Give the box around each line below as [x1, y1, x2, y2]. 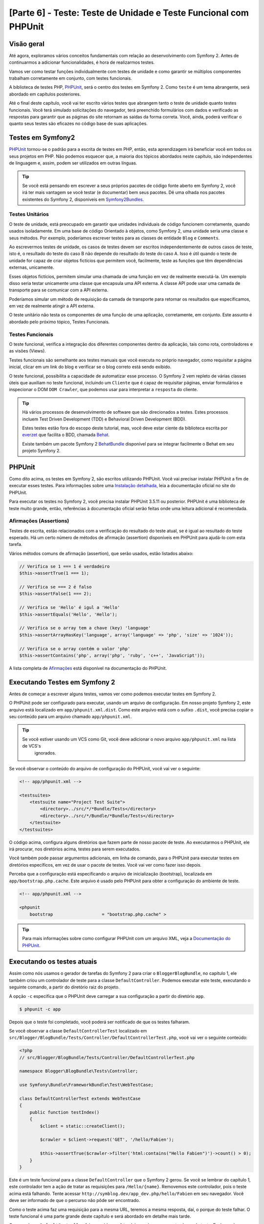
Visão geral [9, 40, 45, 48]
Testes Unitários [9, 211, 49, 218]
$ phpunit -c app [19, 1006, 61, 1012]
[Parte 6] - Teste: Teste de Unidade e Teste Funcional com [9, 7, 249, 18]
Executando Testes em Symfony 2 [9, 678, 115, 686]
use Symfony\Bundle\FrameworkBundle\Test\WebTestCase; [19, 1082, 154, 1088]
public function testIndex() [29, 1109, 100, 1115]
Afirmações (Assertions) [9, 518, 69, 524]
